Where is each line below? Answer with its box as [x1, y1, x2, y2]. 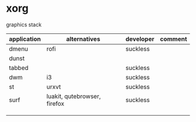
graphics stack [6, 21, 42, 28]
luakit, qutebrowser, [46, 92, 101, 100]
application [9, 34, 41, 43]
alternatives [66, 34, 100, 43]
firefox [46, 99, 65, 107]
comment [160, 34, 187, 43]
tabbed [9, 64, 29, 72]
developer [125, 34, 155, 43]
